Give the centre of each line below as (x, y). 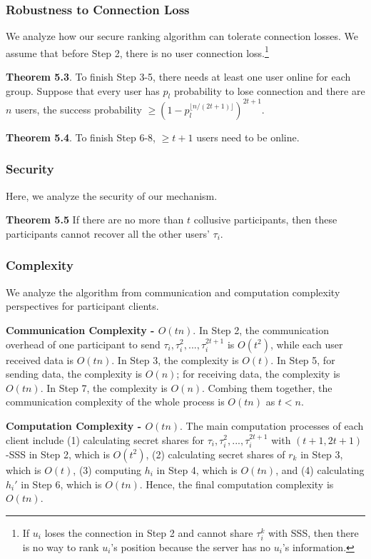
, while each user (306, 344)
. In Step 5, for (303, 359)
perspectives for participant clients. (82, 306)
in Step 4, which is (197, 469)
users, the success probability (78, 109)
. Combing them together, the (267, 387)
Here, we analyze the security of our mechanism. (112, 195)
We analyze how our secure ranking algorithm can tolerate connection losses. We (182, 36)
